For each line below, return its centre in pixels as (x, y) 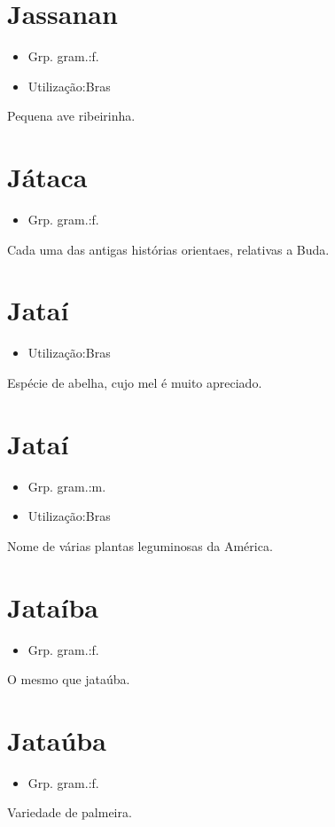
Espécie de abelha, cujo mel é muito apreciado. (135, 382)
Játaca (47, 177)
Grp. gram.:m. (67, 486)
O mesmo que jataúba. (69, 679)
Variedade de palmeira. (70, 812)
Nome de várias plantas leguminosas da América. (140, 545)
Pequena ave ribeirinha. (71, 116)
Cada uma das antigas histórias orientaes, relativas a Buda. (168, 249)
